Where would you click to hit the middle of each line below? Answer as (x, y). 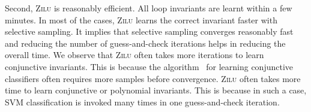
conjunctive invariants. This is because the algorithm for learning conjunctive (149, 66)
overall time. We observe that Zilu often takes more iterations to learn (134, 55)
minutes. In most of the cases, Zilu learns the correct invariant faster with (141, 19)
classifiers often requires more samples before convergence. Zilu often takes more (153, 78)
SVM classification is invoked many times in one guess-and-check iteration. (142, 102)
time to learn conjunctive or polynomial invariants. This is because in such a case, (156, 90)
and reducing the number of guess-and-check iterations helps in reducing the (145, 43)
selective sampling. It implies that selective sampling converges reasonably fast (149, 31)
